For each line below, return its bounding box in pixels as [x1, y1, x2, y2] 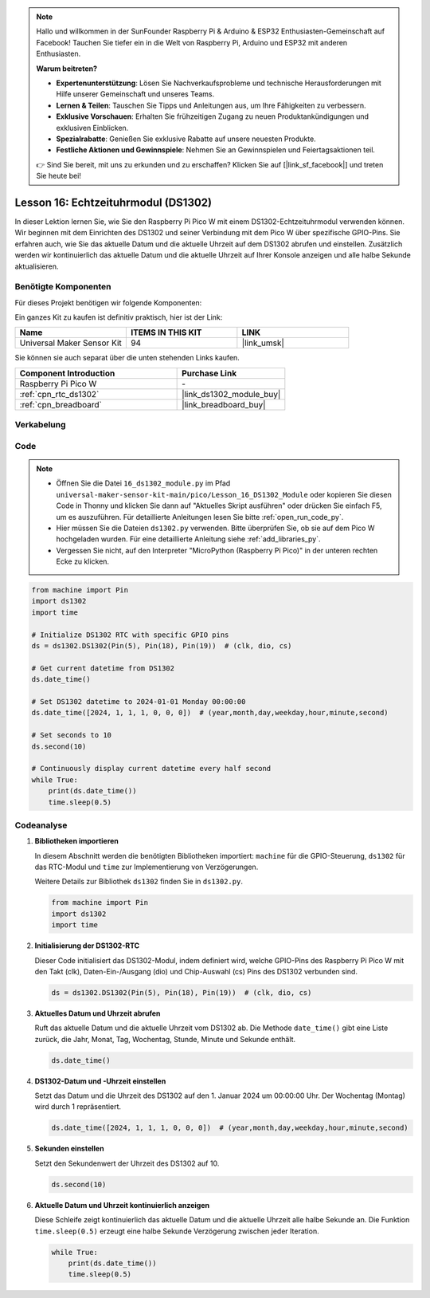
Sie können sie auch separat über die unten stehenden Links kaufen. [14, 353, 240, 363]
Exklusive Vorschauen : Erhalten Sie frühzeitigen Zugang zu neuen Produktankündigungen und [56, 112, 369, 121]
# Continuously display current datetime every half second [31, 764, 272, 773]
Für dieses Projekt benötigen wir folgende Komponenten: [14, 297, 202, 307]
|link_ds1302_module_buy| [182, 388, 281, 399]
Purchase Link [182, 368, 237, 379]
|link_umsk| [241, 337, 284, 348]
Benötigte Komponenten [14, 281, 111, 293]
